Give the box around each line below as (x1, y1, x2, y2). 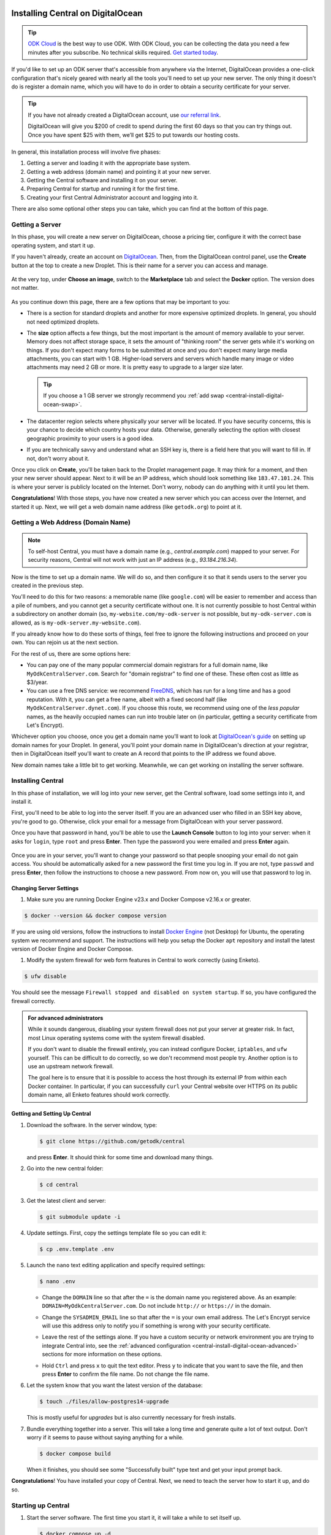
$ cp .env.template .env (39, 1245, 115, 1253)
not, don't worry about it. (26, 454, 90, 462)
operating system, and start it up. (11, 241, 95, 249)
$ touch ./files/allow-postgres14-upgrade (39, 1398, 169, 1405)
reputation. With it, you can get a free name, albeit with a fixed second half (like (26, 696, 227, 703)
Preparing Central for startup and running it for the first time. (26, 185, 180, 193)
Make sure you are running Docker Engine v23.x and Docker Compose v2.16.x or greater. (26, 896, 251, 903)
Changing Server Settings (11, 884, 79, 892)
